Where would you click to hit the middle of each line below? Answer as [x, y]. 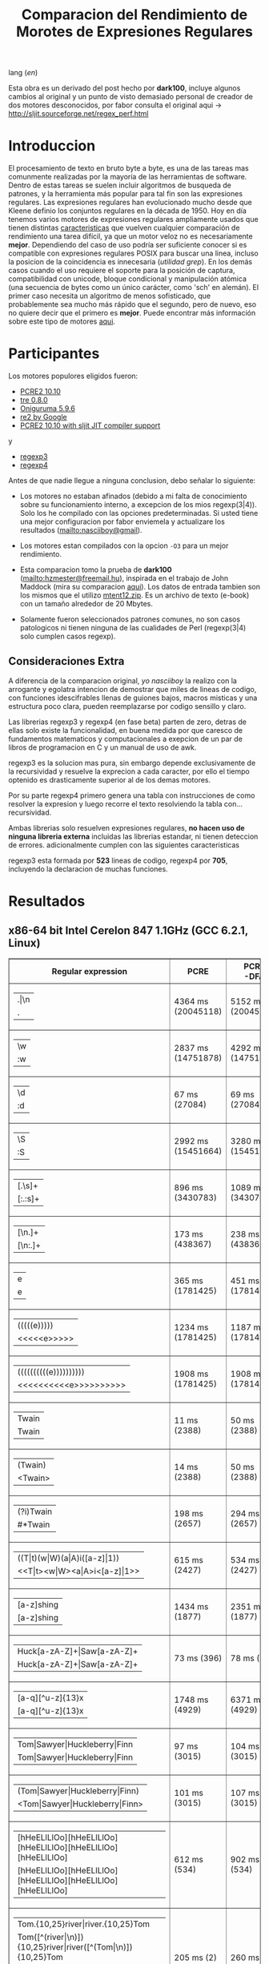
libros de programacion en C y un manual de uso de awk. [102, 747]
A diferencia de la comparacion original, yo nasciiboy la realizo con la [123, 680]
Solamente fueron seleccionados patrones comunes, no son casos [130, 619]
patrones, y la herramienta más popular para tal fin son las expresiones [125, 194]
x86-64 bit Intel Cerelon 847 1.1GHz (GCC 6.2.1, [128, 931]
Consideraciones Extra [66, 661]
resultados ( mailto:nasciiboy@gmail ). [81, 530]
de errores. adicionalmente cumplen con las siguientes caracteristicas [124, 845]
